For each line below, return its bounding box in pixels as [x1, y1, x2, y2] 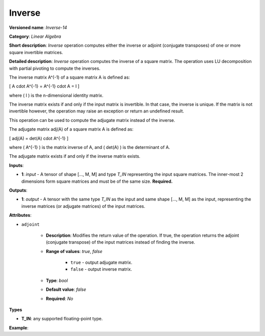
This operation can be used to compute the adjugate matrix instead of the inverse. [9, 117, 175, 123]
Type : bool [46, 278, 68, 283]
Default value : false [46, 286, 86, 292]
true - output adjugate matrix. [70, 259, 132, 265]
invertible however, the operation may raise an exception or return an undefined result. [9, 108, 184, 114]
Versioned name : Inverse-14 [9, 25, 67, 30]
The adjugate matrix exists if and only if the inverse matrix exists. [9, 153, 141, 159]
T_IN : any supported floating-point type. [21, 316, 103, 322]
